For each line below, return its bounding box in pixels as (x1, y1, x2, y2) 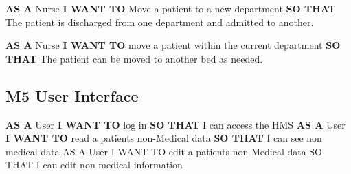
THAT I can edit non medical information (5, 157, 183, 172)
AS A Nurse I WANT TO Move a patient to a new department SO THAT (5, 1, 336, 15)
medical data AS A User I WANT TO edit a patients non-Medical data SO (5, 144, 323, 158)
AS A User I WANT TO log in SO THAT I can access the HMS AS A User (5, 117, 346, 131)
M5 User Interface (5, 85, 139, 106)
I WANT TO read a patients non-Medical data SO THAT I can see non (5, 131, 322, 145)
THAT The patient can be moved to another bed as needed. (5, 51, 263, 65)
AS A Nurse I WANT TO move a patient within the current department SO (5, 38, 341, 52)
